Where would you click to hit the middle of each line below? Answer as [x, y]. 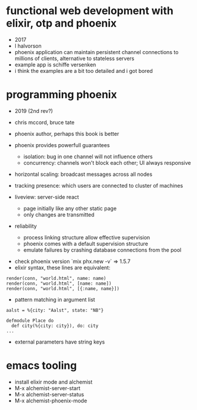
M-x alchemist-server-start [47, 388]
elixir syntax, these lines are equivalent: [62, 267]
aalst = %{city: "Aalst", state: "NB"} [55, 310]
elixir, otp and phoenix [61, 23]
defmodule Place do [30, 321]
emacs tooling [41, 366]
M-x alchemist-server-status [49, 394]
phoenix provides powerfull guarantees [62, 145]
